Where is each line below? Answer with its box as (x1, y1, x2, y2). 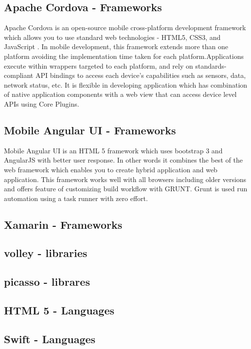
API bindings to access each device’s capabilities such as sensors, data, (35, 70, 246, 80)
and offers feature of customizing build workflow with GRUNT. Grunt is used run (4, 184, 248, 194)
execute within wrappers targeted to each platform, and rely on (4, 60, 193, 71)
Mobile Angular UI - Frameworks (4, 122, 176, 137)
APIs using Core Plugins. (4, 98, 79, 109)
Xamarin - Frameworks (4, 217, 123, 232)
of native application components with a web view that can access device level (4, 89, 237, 99)
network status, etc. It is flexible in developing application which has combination (4, 79, 248, 90)
